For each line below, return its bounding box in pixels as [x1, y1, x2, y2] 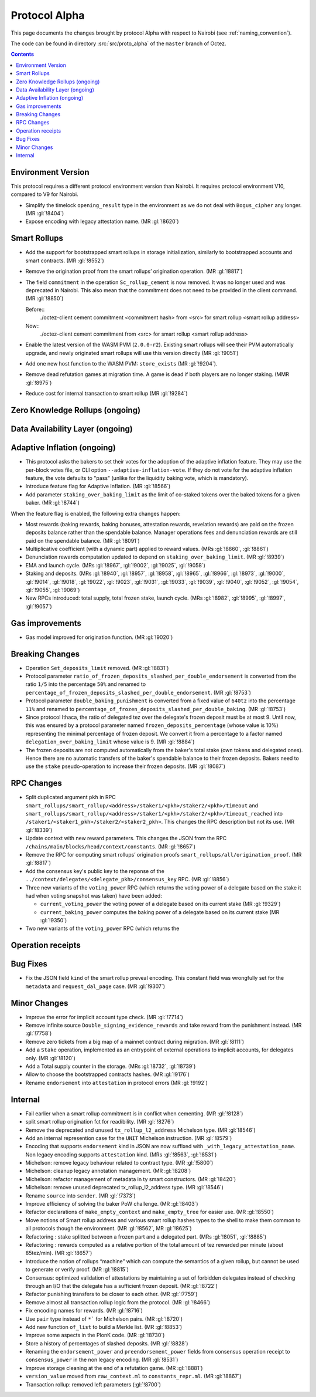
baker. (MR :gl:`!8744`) [25, 499, 80, 506]
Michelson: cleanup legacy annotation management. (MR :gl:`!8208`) [25, 1168, 191, 1175]
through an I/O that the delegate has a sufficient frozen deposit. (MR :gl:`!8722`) [25, 1282, 218, 1289]
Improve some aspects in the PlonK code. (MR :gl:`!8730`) [25, 1332, 165, 1339]
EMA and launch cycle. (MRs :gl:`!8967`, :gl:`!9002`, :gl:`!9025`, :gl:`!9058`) [25, 561, 206, 569]
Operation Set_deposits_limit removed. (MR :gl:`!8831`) [25, 664, 169, 671]
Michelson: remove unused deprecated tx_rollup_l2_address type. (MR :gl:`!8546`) [25, 1184, 224, 1191]
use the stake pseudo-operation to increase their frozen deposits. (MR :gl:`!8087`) [25, 763, 225, 770]
